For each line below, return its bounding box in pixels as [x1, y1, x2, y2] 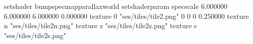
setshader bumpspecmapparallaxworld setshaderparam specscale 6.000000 [4, 1, 228, 11]
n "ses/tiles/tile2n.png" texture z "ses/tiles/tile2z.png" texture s [4, 20, 197, 31]
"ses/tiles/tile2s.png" [4, 30, 66, 40]
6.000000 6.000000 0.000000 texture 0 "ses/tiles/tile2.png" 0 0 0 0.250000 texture [4, 10, 249, 21]
